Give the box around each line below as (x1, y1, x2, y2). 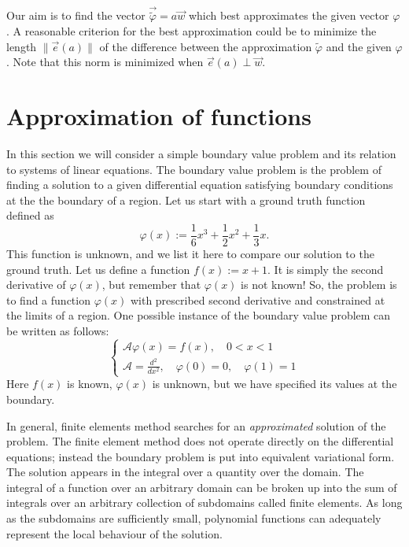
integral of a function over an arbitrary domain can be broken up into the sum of (6, 479, 397, 495)
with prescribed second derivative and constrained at (130, 291, 385, 308)
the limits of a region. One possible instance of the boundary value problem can (6, 307, 391, 323)
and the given (326, 38, 392, 54)
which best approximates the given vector (188, 7, 389, 24)
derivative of (6, 276, 66, 293)
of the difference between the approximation (99, 38, 312, 54)
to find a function (6, 291, 90, 308)
